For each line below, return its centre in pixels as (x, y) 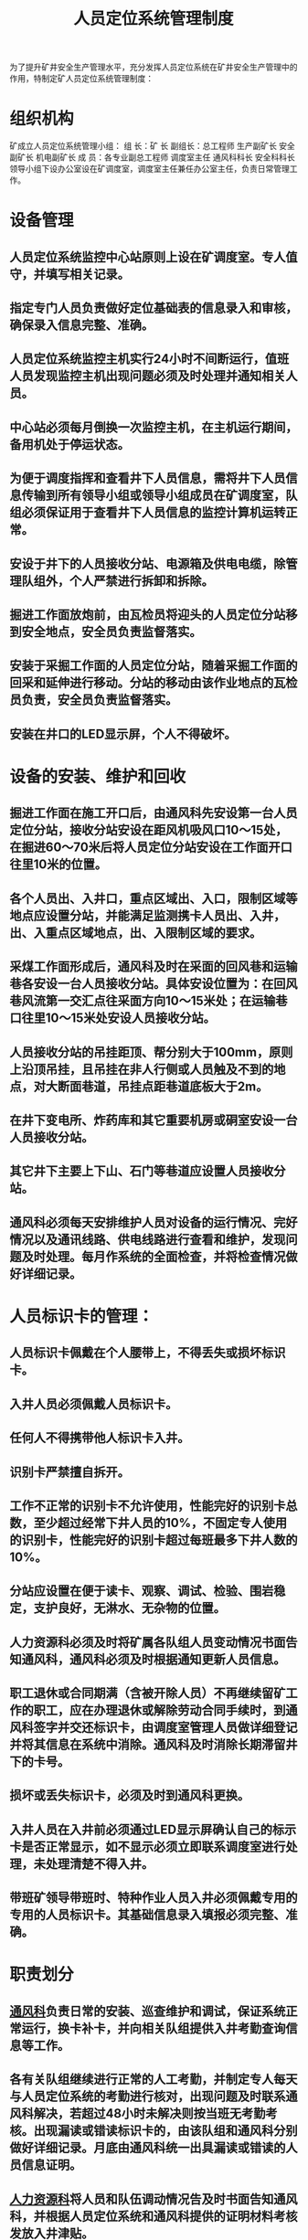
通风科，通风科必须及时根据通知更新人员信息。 (154, 1659)
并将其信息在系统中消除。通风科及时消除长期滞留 (148, 1745)
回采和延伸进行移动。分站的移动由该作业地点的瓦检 (154, 683)
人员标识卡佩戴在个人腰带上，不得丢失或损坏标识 (148, 1353)
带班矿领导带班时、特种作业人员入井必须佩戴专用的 (154, 1898)
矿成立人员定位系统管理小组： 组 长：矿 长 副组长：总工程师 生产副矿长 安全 (152, 146)
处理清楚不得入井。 (99, 1864)
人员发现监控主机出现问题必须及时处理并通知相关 (148, 376)
